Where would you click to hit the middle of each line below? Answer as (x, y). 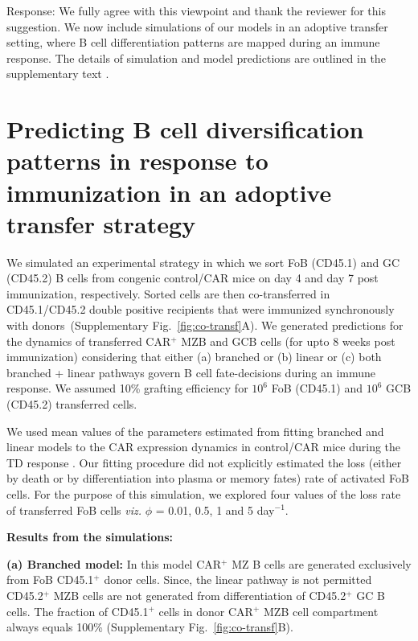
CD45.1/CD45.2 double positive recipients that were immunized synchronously (201, 309)
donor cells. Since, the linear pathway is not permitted (238, 579)
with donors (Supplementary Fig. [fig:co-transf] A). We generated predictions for (205, 325)
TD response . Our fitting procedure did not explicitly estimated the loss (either (204, 462)
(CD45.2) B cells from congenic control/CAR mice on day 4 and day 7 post (193, 278)
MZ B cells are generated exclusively (322, 563)
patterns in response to (137, 160)
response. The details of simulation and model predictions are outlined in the (196, 58)
